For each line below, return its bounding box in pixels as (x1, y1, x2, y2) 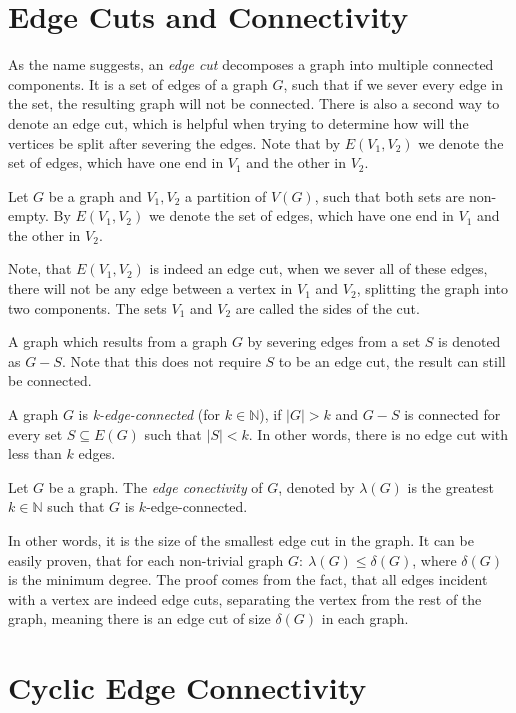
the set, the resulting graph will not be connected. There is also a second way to (8, 93, 500, 114)
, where (412, 549, 457, 570)
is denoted (438, 331, 501, 352)
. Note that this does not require (61, 350, 261, 371)
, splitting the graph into (356, 278, 509, 299)
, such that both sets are (314, 185, 465, 206)
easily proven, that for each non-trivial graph (8, 549, 284, 570)
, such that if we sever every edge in (283, 73, 503, 94)
